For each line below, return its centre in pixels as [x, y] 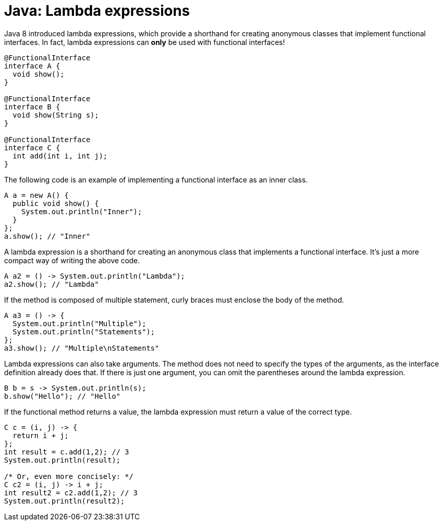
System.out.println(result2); [65, 501]
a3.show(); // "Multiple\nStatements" [82, 348]
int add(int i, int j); [60, 156]
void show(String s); [56, 115]
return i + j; [41, 435]
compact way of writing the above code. [72, 260]
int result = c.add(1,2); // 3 [67, 452]
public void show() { [56, 203]
